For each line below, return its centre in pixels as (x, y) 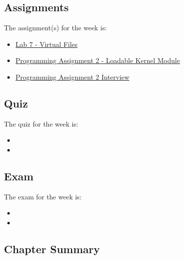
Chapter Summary (52, 248)
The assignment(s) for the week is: (56, 28)
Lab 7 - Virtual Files (46, 44)
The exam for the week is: (43, 196)
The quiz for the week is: (41, 123)
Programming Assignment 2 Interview (72, 76)
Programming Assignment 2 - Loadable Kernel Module (98, 60)
